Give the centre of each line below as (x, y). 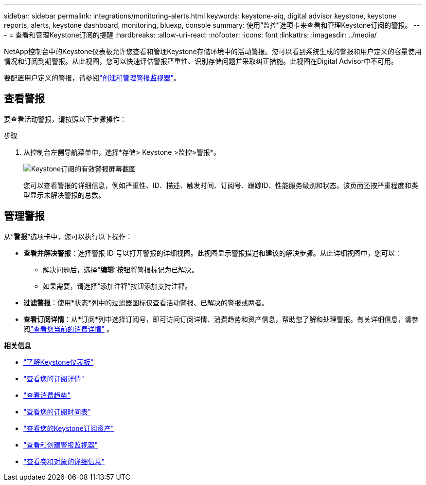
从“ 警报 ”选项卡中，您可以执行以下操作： (68, 236)
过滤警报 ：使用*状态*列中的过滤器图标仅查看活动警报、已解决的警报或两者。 (146, 302)
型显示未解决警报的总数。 (64, 195)
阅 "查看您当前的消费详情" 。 (68, 329)
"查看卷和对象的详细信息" (64, 461)
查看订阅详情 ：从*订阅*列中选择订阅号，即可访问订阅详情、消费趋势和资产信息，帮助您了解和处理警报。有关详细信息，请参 (221, 319)
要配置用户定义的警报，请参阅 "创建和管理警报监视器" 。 (92, 78)
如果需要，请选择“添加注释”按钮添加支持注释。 (117, 286)
